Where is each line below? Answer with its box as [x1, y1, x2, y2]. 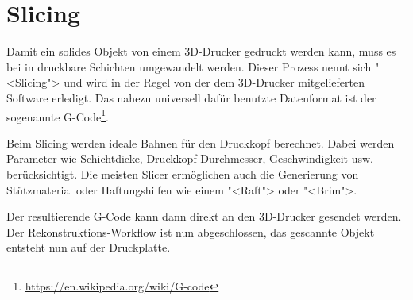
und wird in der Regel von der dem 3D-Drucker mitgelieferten [64, 74, 365, 90]
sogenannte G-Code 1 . [6, 106, 109, 125]
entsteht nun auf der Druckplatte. [6, 239, 171, 256]
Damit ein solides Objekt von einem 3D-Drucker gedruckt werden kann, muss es [6, 43, 396, 60]
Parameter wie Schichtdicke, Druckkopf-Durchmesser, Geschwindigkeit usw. [6, 150, 373, 167]
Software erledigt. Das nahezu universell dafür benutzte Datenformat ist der [6, 89, 376, 106]
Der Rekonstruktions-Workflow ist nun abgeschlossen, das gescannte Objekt [6, 223, 375, 240]
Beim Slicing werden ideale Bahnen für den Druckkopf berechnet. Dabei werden [6, 134, 395, 151]
